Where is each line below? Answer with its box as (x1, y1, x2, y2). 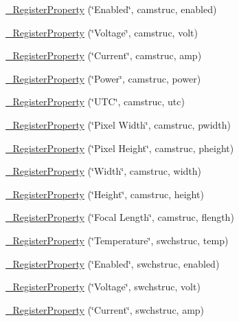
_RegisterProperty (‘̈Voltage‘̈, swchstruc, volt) (5, 279, 201, 294)
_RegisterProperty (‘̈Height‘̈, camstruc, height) (5, 186, 204, 201)
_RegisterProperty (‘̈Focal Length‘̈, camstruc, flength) (5, 210, 234, 224)
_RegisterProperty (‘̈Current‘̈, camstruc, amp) (5, 48, 202, 63)
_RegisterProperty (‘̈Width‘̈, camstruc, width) (5, 164, 202, 178)
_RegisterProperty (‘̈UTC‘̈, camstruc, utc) (5, 94, 185, 109)
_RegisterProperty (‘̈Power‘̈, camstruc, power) (5, 71, 201, 85)
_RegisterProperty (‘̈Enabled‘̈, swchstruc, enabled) (5, 256, 220, 270)
